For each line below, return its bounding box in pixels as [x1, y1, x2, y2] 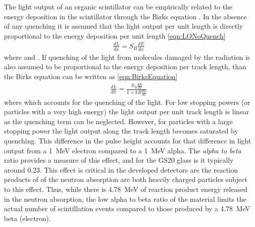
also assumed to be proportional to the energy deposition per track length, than [4, 61, 247, 72]
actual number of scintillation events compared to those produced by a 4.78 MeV [4, 203, 251, 214]
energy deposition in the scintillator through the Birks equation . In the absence [4, 11, 247, 21]
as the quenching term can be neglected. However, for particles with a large [4, 116, 233, 126]
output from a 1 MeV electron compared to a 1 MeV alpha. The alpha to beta [4, 145, 242, 155]
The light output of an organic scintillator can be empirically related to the [4, 1, 233, 11]
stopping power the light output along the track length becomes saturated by [4, 126, 238, 136]
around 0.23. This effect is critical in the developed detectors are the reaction [4, 164, 238, 175]
